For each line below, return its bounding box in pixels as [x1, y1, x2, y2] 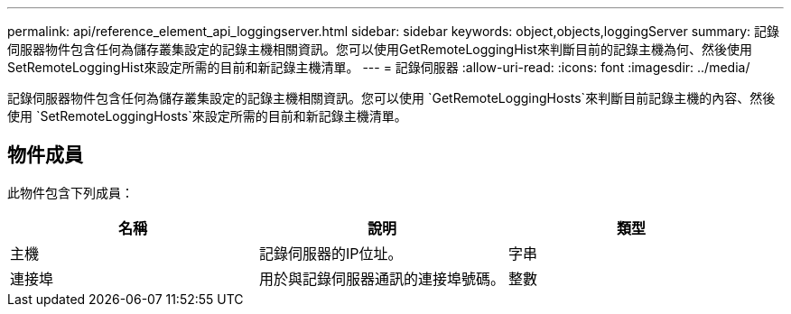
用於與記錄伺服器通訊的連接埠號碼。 [259, 269, 506, 288]
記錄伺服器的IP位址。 [259, 244, 403, 263]
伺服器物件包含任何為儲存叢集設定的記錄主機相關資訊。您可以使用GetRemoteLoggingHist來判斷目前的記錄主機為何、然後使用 [7, 42, 752, 57]
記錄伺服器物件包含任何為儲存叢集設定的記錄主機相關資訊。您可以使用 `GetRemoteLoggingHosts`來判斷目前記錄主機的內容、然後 [7, 90, 776, 106]
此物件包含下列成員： [7, 184, 134, 200]
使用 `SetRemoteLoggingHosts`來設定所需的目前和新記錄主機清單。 [7, 108, 407, 124]
